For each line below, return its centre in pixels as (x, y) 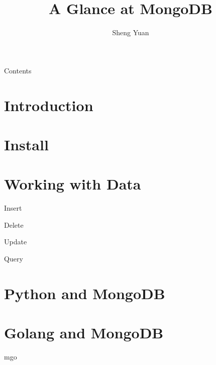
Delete (14, 224)
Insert (13, 208)
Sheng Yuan (131, 32)
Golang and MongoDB (84, 333)
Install (26, 144)
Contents (18, 70)
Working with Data (73, 184)
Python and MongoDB (85, 293)
